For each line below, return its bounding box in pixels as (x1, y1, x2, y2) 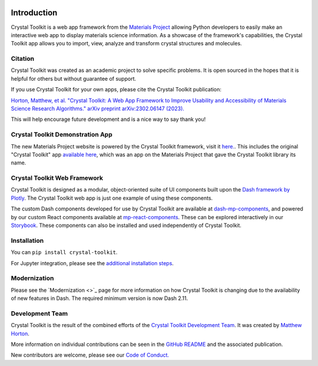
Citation (11, 55, 35, 63)
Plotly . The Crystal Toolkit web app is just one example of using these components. (11, 194, 213, 202)
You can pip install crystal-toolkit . (11, 249, 118, 256)
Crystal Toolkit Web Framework (11, 174, 103, 182)
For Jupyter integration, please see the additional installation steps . (11, 259, 174, 266)
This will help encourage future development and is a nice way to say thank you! (11, 116, 206, 123)
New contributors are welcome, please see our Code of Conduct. (11, 351, 170, 359)
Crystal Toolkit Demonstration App (11, 130, 112, 139)
